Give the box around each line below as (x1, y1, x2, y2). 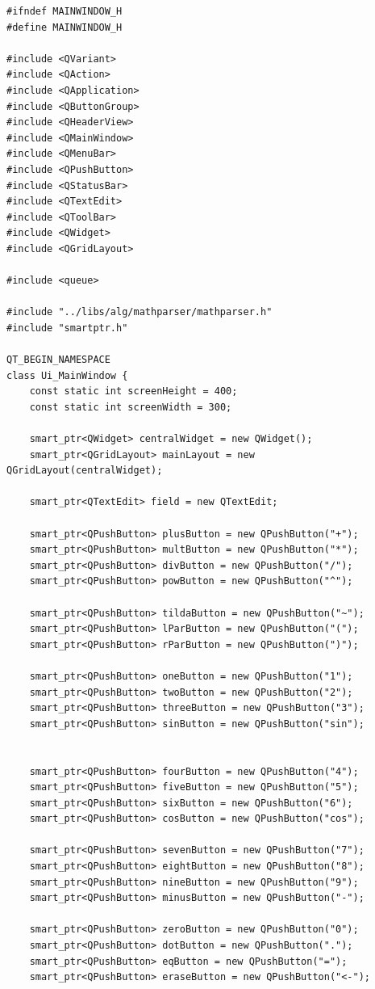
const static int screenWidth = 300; (29, 401, 232, 413)
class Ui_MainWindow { (6, 369, 128, 381)
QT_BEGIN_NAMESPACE (6, 354, 110, 366)
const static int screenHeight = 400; (29, 385, 238, 398)
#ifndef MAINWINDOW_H (6, 6, 123, 17)
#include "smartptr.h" (6, 322, 128, 334)
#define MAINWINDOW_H (6, 21, 123, 33)
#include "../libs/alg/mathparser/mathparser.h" (6, 306, 273, 318)
